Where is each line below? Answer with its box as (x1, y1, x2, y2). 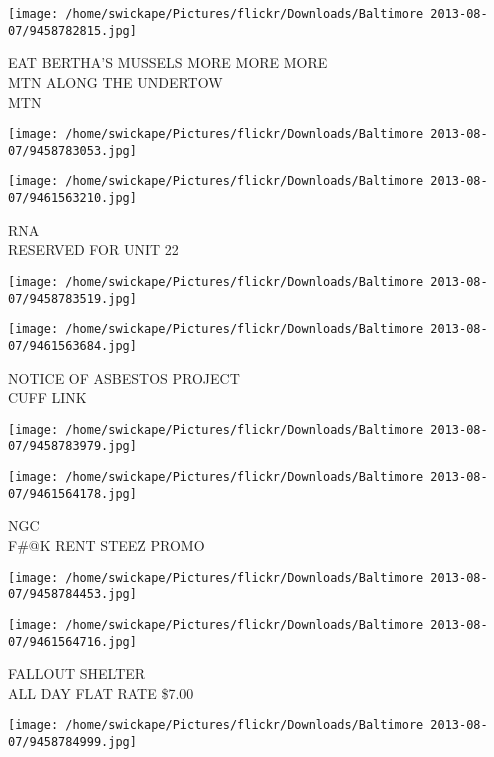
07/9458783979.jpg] (8, 439, 137, 454)
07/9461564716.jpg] (8, 634, 137, 649)
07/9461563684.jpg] (8, 338, 137, 353)
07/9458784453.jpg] (8, 587, 137, 602)
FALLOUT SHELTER (8, 663, 146, 684)
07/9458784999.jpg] (8, 735, 137, 749)
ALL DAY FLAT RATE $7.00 (8, 682, 194, 703)
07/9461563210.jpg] (8, 191, 137, 206)
